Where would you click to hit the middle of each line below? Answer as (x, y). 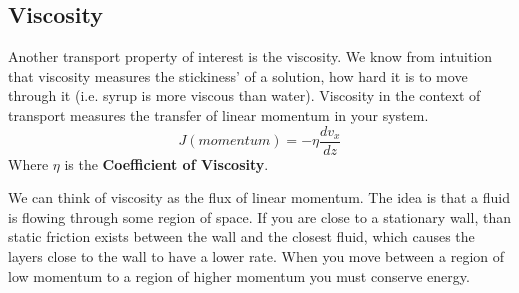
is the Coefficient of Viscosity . (166, 163)
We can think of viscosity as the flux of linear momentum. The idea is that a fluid (259, 197)
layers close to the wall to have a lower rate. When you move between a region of (256, 256)
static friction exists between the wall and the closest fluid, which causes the (241, 236)
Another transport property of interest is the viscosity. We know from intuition (250, 56)
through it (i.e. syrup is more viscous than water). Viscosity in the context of (244, 95)
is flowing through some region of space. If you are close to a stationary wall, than (259, 216)
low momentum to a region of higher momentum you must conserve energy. (239, 275)
